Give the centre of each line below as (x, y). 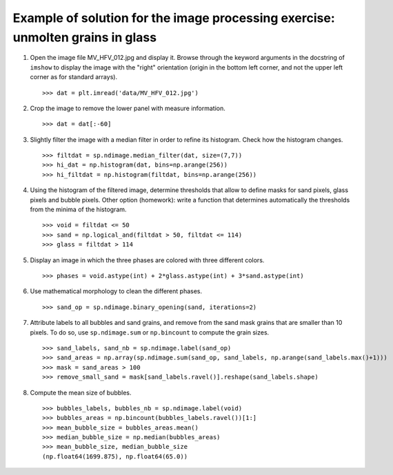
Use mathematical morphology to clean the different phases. (116, 291)
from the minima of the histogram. (78, 209)
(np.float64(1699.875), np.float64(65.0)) (115, 456)
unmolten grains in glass (85, 37)
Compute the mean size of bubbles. (81, 392)
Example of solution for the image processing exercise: (174, 18)
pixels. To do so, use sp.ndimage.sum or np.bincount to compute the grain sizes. (150, 332)
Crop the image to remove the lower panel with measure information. (128, 108)
